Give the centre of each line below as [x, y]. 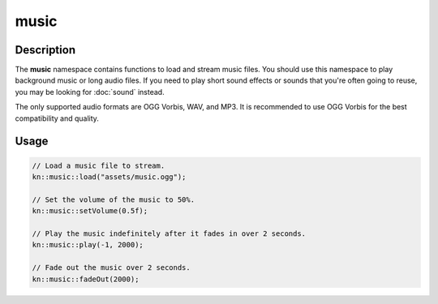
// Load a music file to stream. [99, 165]
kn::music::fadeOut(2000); [86, 279]
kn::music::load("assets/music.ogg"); [109, 177]
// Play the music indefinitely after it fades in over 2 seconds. [169, 233]
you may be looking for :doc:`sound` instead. [90, 92]
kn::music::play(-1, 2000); [88, 245]
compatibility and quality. [57, 118]
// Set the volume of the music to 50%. [113, 199]
